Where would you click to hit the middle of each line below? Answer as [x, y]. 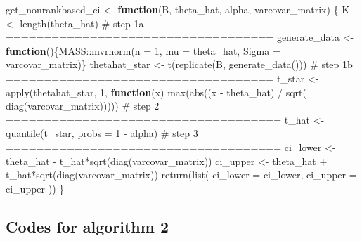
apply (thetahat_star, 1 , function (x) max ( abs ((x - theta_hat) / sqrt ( [156, 92]
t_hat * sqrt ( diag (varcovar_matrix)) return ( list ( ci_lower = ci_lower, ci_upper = [181, 175]
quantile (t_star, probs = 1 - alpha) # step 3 [102, 133]
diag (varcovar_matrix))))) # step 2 [83, 106]
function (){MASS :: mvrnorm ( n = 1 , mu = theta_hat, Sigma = [143, 50]
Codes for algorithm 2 [87, 226]
